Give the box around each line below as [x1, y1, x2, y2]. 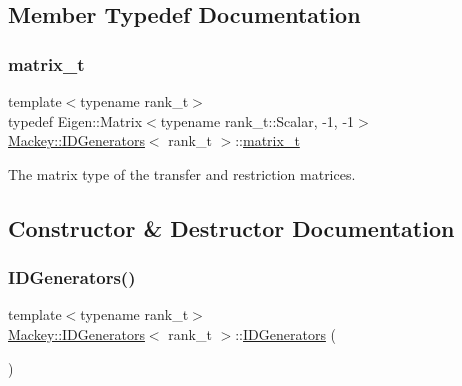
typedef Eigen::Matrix [8, 110, 143, 131]
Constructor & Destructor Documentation [8, 212, 455, 243]
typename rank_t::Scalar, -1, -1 [160, 110, 355, 131]
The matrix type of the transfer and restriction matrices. [8, 163, 356, 184]
